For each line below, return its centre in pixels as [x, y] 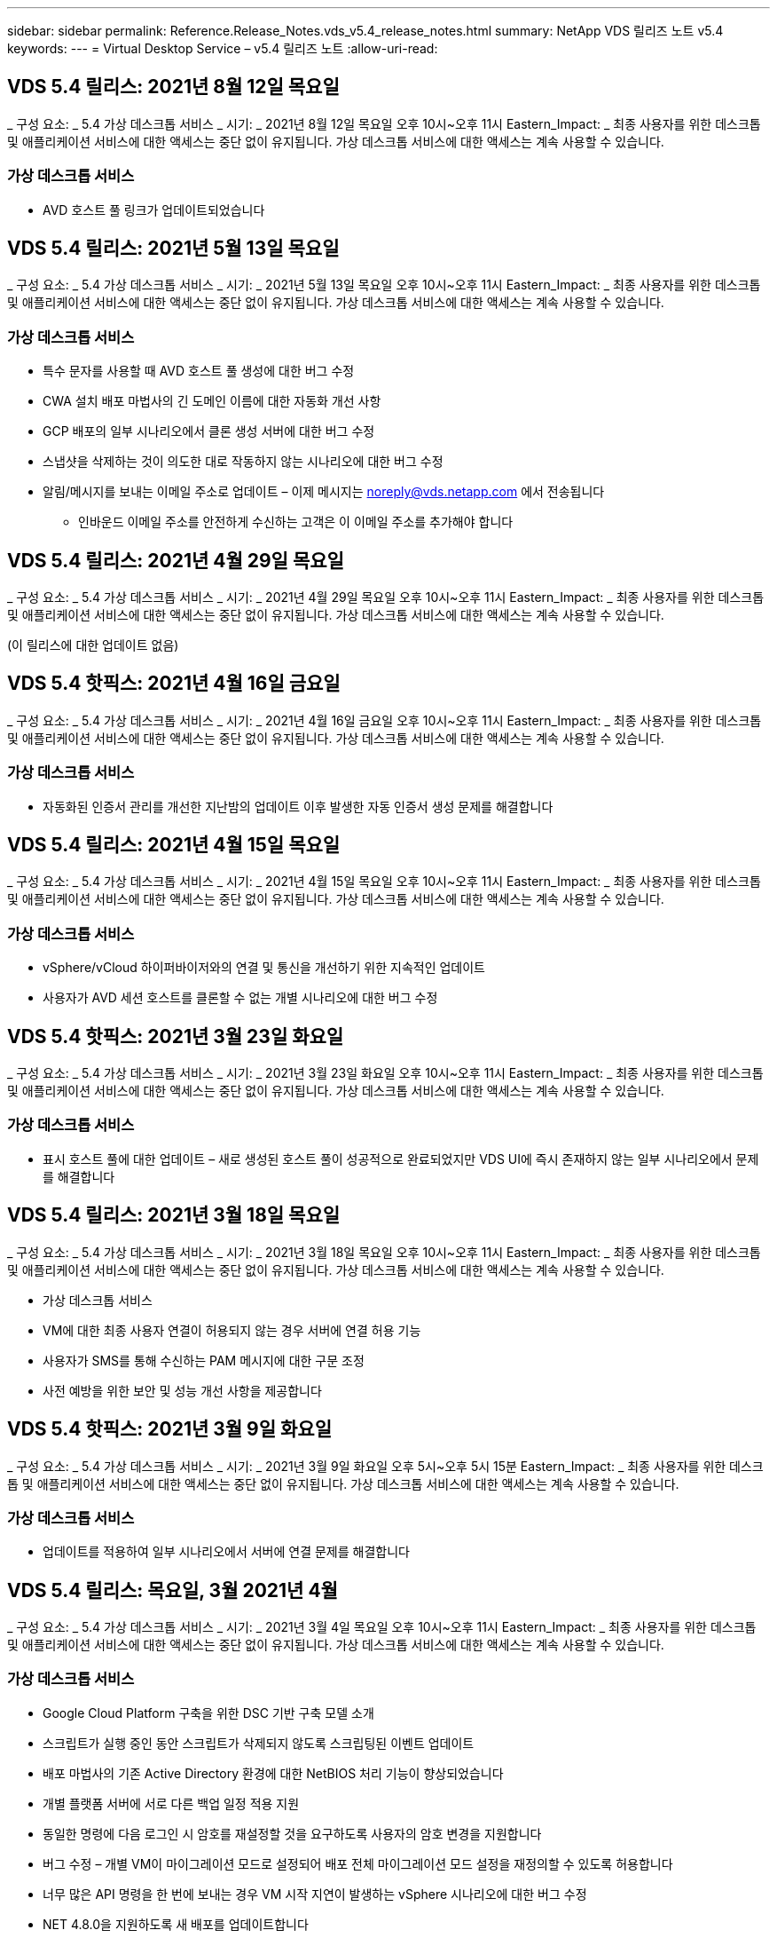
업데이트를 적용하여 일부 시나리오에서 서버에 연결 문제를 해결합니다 [226, 1552]
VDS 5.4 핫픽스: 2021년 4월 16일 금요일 [174, 684]
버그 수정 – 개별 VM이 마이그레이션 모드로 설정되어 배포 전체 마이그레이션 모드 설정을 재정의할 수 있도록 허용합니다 [358, 1863]
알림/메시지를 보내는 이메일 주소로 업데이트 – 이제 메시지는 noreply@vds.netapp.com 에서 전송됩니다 [324, 492]
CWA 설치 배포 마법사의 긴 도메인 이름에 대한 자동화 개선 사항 [212, 401]
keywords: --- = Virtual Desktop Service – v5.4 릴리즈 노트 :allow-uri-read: [223, 48]
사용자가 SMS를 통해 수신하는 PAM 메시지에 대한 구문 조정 [204, 1360]
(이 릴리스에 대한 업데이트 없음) [93, 645]
